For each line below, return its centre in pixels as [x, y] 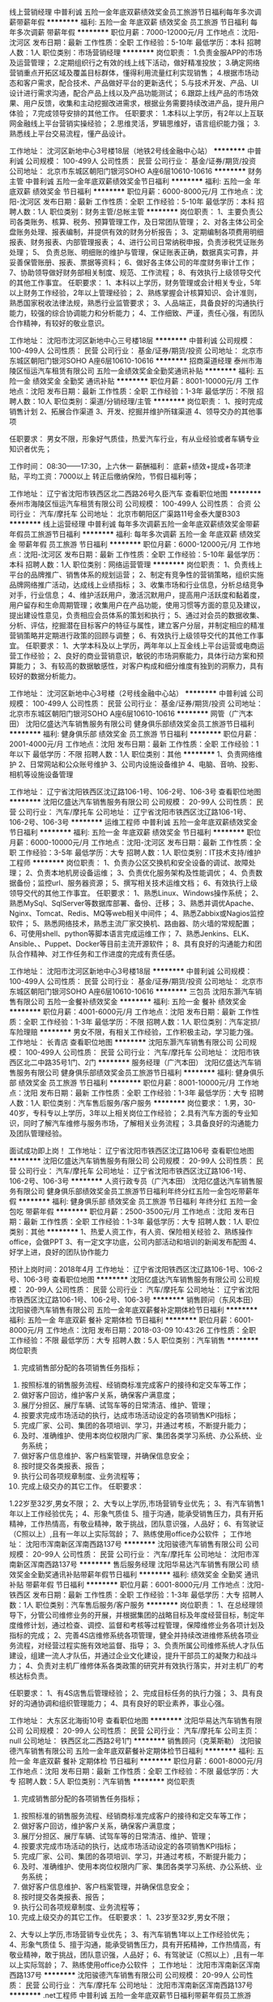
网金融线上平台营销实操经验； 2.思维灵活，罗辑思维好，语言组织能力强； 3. [134, 123]
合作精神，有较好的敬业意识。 [59, 323]
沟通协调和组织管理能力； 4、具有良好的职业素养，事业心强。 [126, 1703]
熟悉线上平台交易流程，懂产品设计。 [70, 133]
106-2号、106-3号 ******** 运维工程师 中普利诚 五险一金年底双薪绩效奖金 [134, 822]
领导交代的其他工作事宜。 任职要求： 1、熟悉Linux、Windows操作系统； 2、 [136, 893]
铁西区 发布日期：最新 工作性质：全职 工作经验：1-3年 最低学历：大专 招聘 [133, 1595]
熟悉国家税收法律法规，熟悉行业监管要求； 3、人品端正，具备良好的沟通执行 [136, 303]
